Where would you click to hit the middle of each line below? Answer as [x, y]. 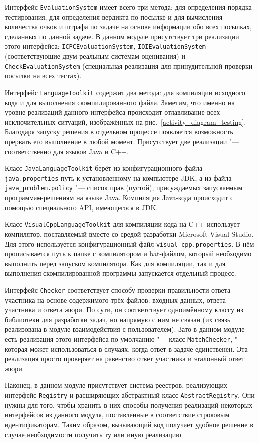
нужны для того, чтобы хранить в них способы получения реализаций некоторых [129, 405]
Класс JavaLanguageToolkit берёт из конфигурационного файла [104, 168]
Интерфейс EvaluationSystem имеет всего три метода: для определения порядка [128, 7]
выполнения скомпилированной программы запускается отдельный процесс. [120, 273]
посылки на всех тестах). [43, 75]
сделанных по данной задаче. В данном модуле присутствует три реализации [122, 36]
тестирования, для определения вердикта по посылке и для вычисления [114, 16]
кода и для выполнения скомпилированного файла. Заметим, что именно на [120, 102]
